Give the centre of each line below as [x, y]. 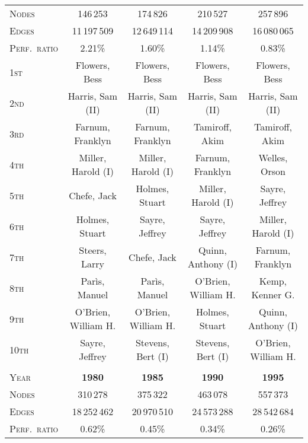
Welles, [273, 157]
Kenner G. [273, 294]
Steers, [93, 250]
